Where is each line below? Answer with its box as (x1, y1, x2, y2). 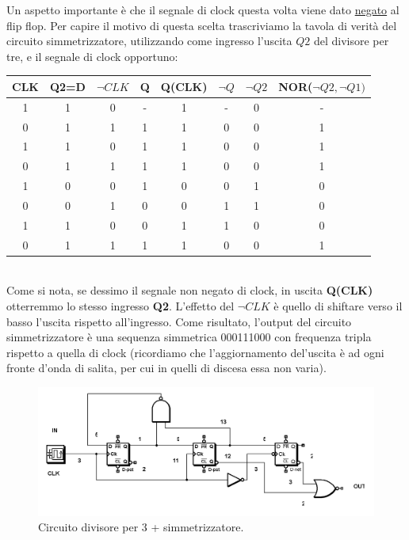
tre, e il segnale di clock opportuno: (6, 48, 178, 64)
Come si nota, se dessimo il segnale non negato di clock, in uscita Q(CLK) (6, 282, 373, 299)
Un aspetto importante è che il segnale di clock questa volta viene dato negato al (6, 2, 399, 17)
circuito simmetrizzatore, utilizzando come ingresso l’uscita (6, 32, 292, 49)
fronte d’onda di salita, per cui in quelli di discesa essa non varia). (6, 359, 327, 376)
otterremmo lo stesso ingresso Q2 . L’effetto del (6, 297, 235, 314)
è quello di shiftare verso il (273, 297, 403, 314)
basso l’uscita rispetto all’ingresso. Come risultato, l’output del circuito (6, 313, 352, 329)
